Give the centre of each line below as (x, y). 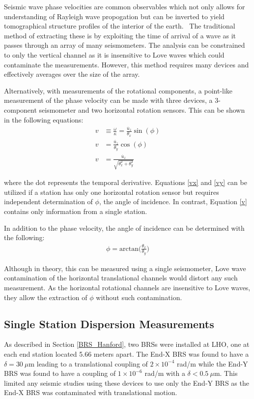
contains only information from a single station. (76, 211)
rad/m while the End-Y (212, 363)
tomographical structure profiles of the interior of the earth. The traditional (120, 26)
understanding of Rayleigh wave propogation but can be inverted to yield (114, 16)
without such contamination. (139, 297)
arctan (129, 249)
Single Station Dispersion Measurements (109, 323)
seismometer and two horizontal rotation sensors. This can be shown (142, 109)
